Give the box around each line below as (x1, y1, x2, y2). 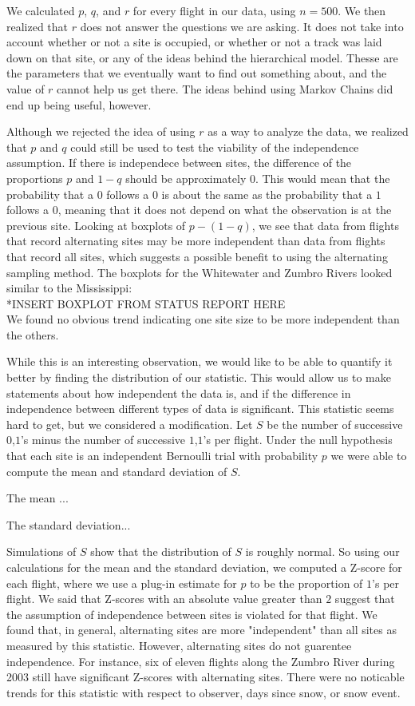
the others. (6, 326, 59, 343)
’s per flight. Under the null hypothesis (203, 431, 393, 448)
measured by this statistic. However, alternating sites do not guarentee (6, 637, 352, 653)
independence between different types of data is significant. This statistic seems (6, 400, 394, 417)
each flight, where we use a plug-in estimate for (6, 574, 237, 591)
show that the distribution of (90, 543, 231, 560)
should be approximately (125, 169, 247, 186)
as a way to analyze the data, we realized (207, 123, 409, 140)
